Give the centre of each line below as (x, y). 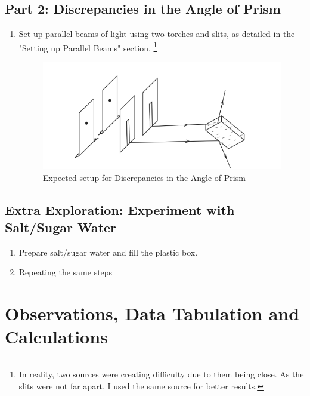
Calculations (56, 337)
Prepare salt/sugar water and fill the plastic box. (108, 252)
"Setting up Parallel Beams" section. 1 (88, 47)
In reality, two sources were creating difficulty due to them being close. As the (161, 374)
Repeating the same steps (66, 272)
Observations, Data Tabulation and (152, 313)
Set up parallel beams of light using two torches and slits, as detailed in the (157, 34)
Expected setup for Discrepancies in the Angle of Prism (144, 177)
